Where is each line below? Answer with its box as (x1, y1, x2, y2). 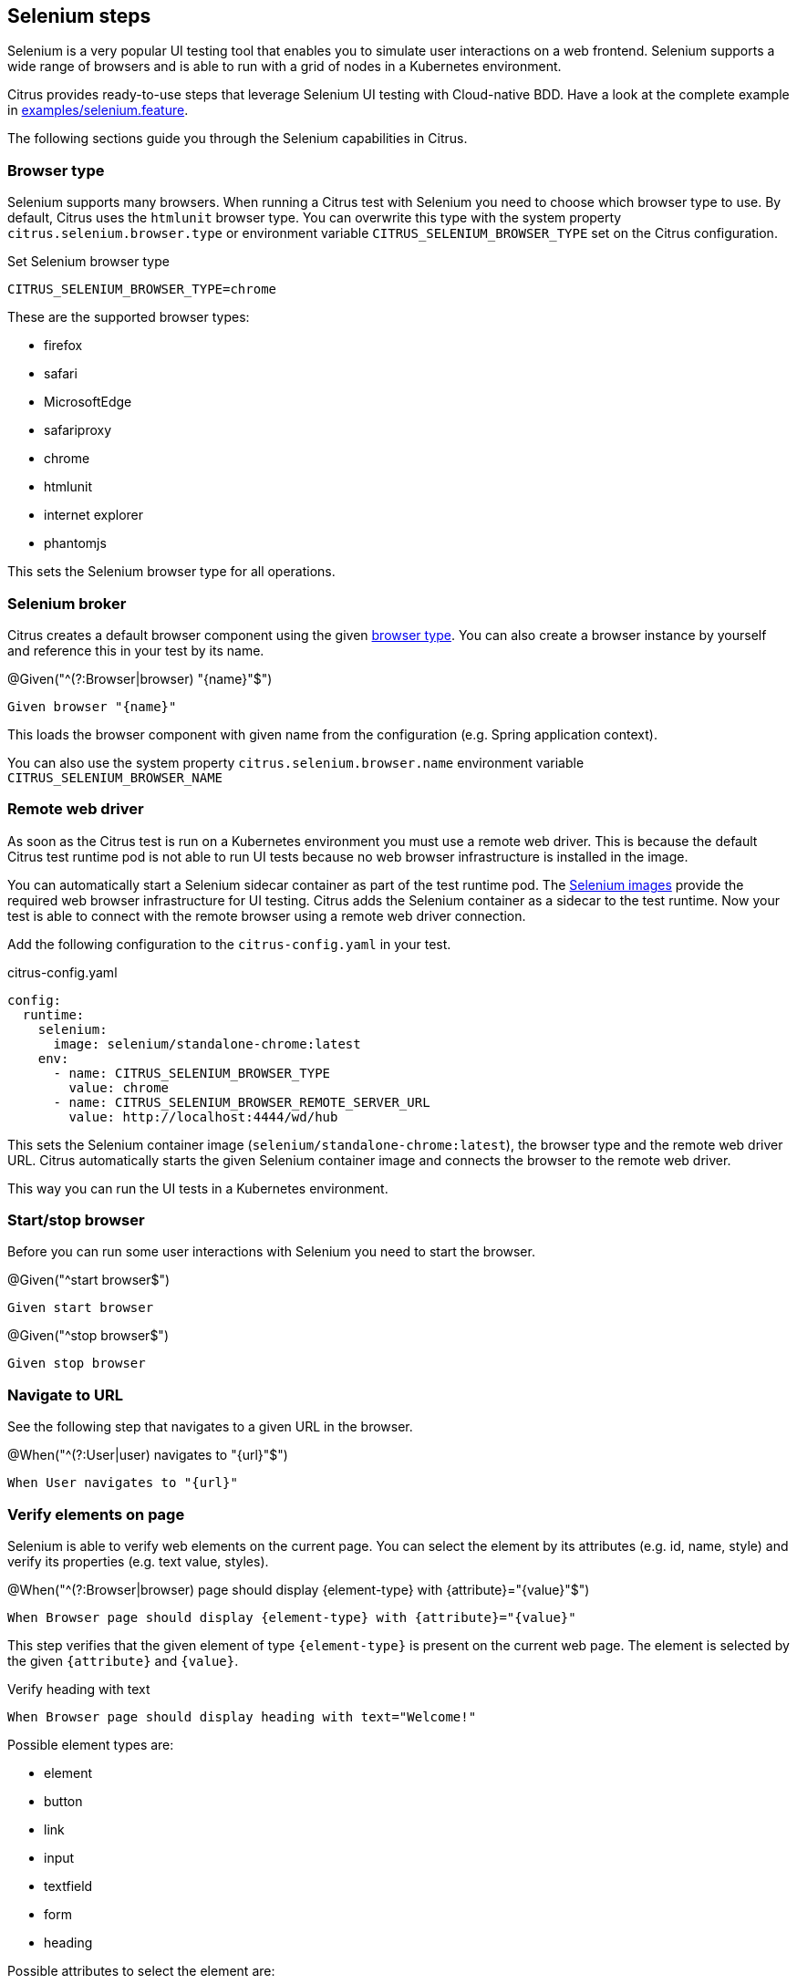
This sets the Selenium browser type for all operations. (7, 563, 336, 580)
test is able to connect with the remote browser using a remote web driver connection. (7, 907, 526, 924)
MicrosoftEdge (44, 394, 132, 410)
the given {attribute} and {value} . (7, 1652, 239, 1669)
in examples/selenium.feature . (7, 102, 189, 119)
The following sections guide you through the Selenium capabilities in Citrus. (7, 130, 468, 147)
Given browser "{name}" (7, 698, 177, 714)
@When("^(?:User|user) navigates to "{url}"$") (7, 1447, 288, 1463)
